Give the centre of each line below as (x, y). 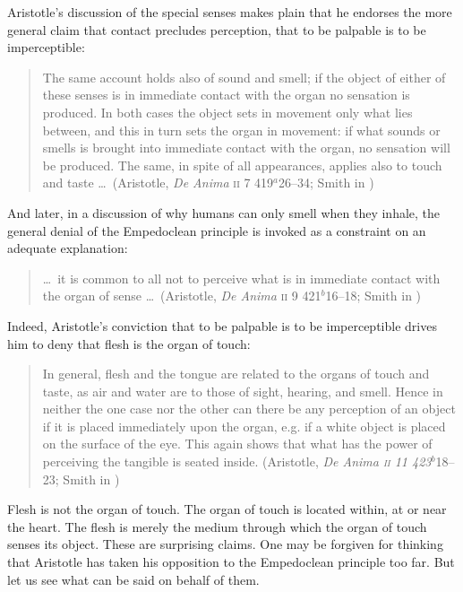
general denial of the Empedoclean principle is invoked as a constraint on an (217, 230)
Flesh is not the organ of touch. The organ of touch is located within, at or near (227, 509)
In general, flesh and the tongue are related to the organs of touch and (236, 374)
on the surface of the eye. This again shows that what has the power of (237, 444)
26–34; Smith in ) (326, 183)
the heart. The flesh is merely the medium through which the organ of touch (217, 526)
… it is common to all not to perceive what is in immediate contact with (241, 278)
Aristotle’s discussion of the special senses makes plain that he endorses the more (230, 12)
